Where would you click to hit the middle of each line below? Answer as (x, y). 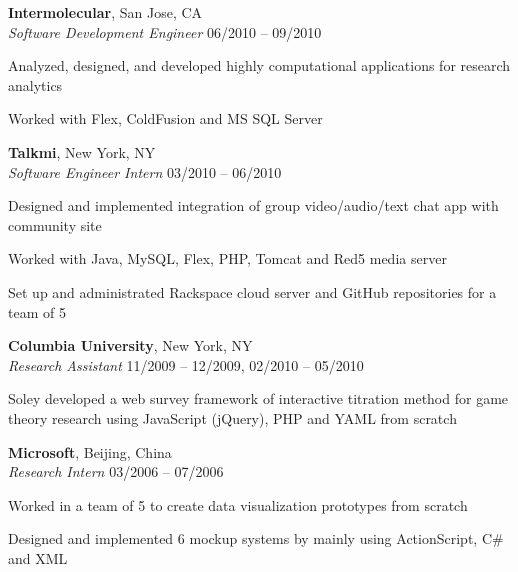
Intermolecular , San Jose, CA (105, 12)
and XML (38, 557)
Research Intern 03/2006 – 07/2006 (116, 471)
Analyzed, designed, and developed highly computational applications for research (259, 65)
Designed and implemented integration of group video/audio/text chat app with (253, 205)
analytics (35, 84)
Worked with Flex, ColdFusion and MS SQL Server (165, 118)
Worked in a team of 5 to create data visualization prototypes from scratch (238, 504)
